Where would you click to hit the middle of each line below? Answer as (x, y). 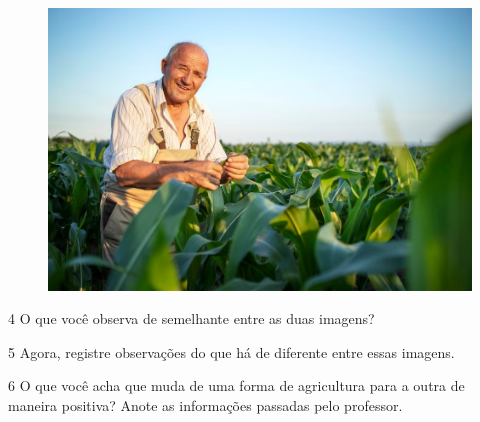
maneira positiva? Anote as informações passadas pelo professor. (205, 405)
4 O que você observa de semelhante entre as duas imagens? (191, 318)
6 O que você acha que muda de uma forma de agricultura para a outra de (236, 385)
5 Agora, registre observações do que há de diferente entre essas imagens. (231, 351)
